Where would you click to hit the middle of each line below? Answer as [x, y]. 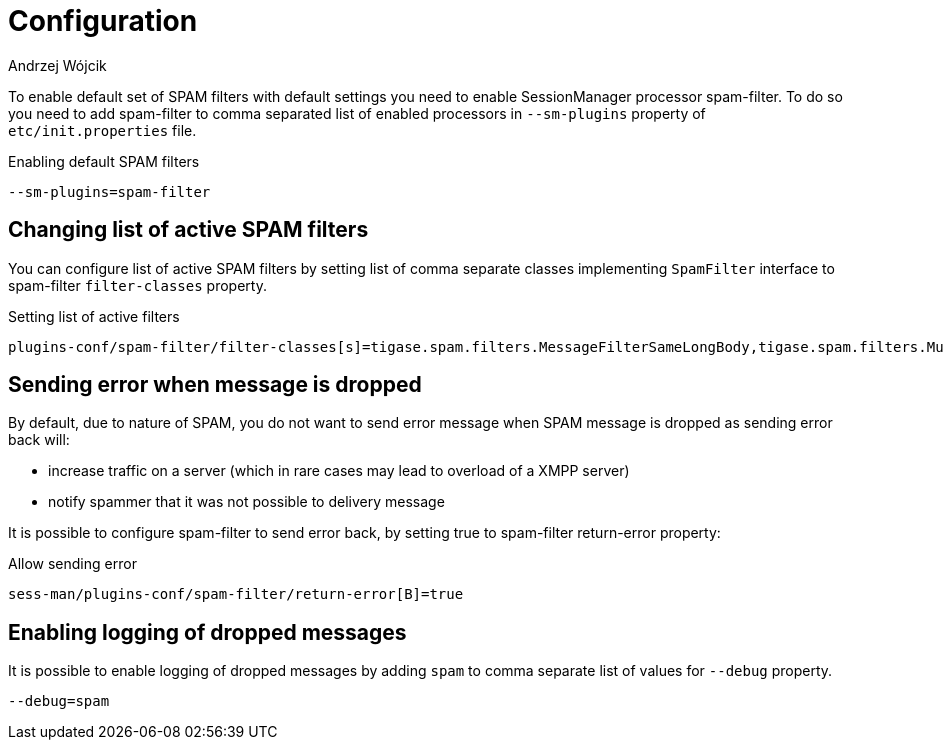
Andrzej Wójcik [57, 65]
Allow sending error [72, 564]
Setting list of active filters [94, 316]
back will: [39, 440]
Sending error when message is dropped [215, 385]
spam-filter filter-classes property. [137, 285]
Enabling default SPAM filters [104, 161]
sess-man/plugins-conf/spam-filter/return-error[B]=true [236, 594]
